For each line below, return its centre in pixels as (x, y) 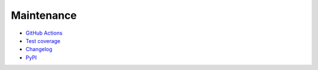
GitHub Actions (44, 33)
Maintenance (44, 15)
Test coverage (43, 41)
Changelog (39, 49)
